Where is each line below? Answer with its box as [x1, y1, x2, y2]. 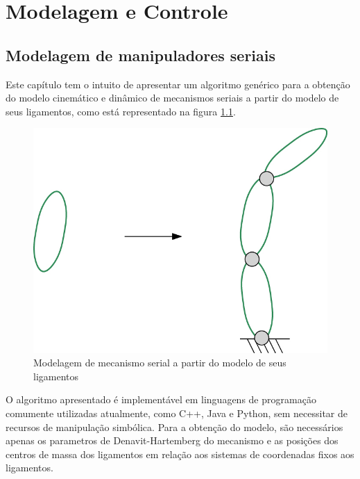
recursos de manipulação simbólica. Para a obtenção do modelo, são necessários [6, 419, 343, 434]
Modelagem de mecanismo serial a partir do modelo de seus [33, 355, 286, 370]
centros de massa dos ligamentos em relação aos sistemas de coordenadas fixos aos [6, 446, 354, 461]
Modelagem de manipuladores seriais [6, 44, 276, 65]
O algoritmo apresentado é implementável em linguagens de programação [6, 392, 316, 407]
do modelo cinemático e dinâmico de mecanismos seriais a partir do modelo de [6, 90, 339, 105]
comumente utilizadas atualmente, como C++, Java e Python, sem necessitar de [6, 405, 348, 420]
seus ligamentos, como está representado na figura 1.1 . [6, 104, 236, 118]
